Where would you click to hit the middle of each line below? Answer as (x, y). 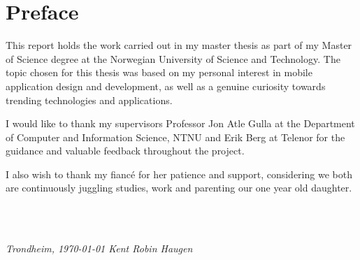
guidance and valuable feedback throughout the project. (125, 151)
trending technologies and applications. (89, 100)
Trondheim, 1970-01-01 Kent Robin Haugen (99, 248)
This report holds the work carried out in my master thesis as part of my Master (179, 45)
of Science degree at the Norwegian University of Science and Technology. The (173, 58)
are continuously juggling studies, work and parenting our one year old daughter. (179, 188)
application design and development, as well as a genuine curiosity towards (166, 86)
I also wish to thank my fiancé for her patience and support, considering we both (179, 174)
